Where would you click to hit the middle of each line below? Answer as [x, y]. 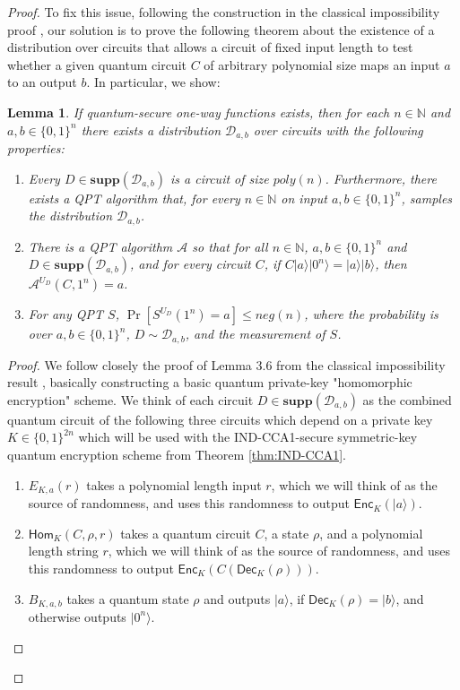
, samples [427, 198]
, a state [286, 533]
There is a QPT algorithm [100, 246]
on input [304, 198]
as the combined [407, 399]
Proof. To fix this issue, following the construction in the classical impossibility [224, 12]
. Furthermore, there [381, 178]
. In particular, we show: [153, 82]
